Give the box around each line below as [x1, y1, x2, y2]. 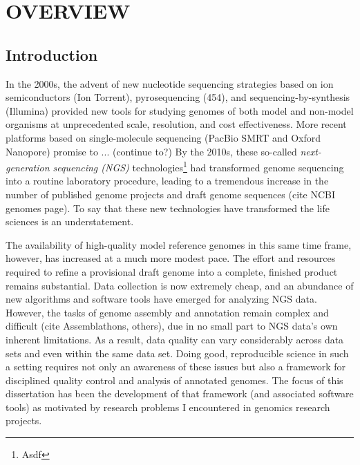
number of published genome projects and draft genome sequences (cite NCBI [6, 187, 335, 201]
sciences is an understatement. [6, 214, 134, 229]
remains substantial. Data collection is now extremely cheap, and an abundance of [6, 278, 354, 292]
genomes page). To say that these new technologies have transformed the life [6, 200, 330, 215]
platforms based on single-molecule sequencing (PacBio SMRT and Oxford [6, 130, 321, 144]
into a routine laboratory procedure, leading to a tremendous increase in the [6, 173, 329, 188]
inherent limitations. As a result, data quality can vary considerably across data [6, 332, 344, 346]
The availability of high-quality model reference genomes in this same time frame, [6, 237, 352, 252]
